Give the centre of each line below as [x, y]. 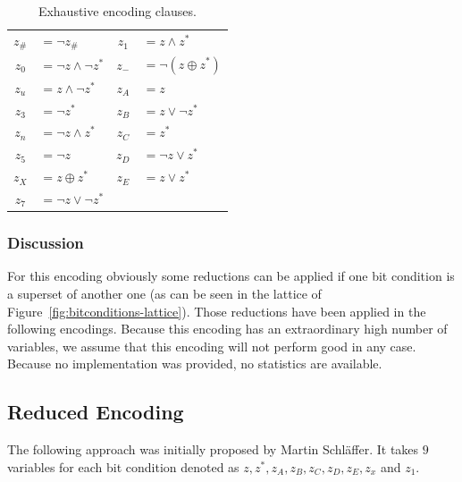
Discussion [46, 243]
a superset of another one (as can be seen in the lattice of [164, 293]
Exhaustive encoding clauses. [117, 11]
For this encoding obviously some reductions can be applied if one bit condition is [231, 276]
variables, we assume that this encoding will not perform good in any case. [212, 346]
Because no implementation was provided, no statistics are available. [195, 364]
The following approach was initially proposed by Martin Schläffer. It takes [213, 449]
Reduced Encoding [96, 412]
